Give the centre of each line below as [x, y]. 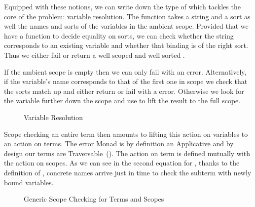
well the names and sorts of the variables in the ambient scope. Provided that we [126, 26]
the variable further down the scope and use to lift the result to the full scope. [122, 101]
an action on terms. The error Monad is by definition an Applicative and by [119, 144]
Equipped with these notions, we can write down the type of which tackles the [122, 6]
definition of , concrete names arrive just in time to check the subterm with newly [128, 172]
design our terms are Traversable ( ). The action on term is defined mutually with [127, 153]
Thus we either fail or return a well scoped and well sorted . [94, 55]
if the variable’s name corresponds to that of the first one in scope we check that [126, 81]
